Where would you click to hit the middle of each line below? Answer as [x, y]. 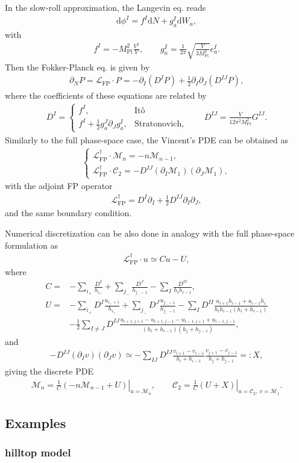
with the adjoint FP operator [59, 186]
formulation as [32, 245]
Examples [36, 423]
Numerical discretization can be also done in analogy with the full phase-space [150, 233]
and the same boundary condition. [68, 213]
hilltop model [38, 452]
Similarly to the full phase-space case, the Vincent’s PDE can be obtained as [146, 139]
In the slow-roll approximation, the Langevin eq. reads [105, 7]
